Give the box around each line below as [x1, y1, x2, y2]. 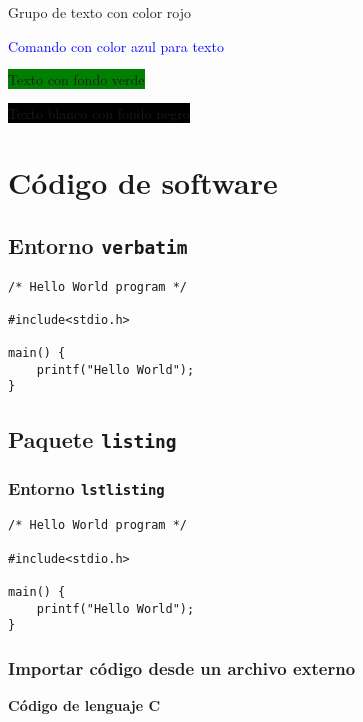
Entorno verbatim [8, 230, 188, 261]
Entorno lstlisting [8, 476, 165, 501]
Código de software [8, 161, 278, 202]
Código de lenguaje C [8, 695, 161, 716]
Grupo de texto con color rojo [8, 2, 192, 22]
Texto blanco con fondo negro [8, 102, 190, 123]
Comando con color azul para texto [8, 35, 224, 56]
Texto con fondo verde [8, 69, 145, 90]
